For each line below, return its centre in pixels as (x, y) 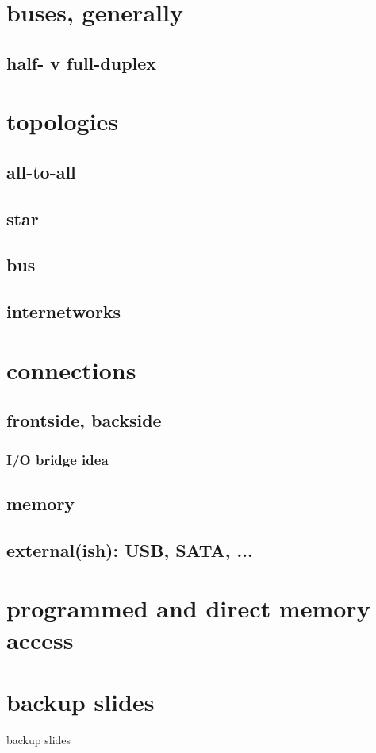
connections (71, 369)
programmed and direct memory (188, 608)
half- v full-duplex (82, 62)
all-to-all (41, 171)
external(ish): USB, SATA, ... (130, 549)
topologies (63, 121)
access (40, 639)
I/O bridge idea (58, 459)
